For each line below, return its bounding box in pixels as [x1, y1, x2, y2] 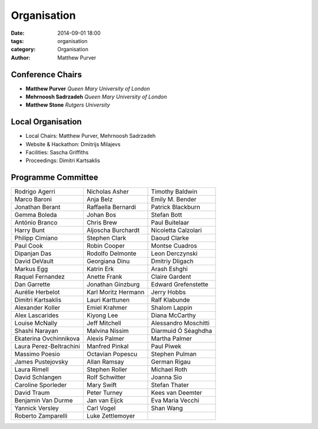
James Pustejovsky [14, 358, 69, 366]
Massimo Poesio [14, 350, 61, 358]
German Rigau [151, 358, 191, 366]
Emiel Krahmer [86, 303, 128, 312]
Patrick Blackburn [151, 203, 200, 212]
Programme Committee [11, 173, 98, 183]
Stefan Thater [151, 381, 190, 389]
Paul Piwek [151, 342, 182, 351]
